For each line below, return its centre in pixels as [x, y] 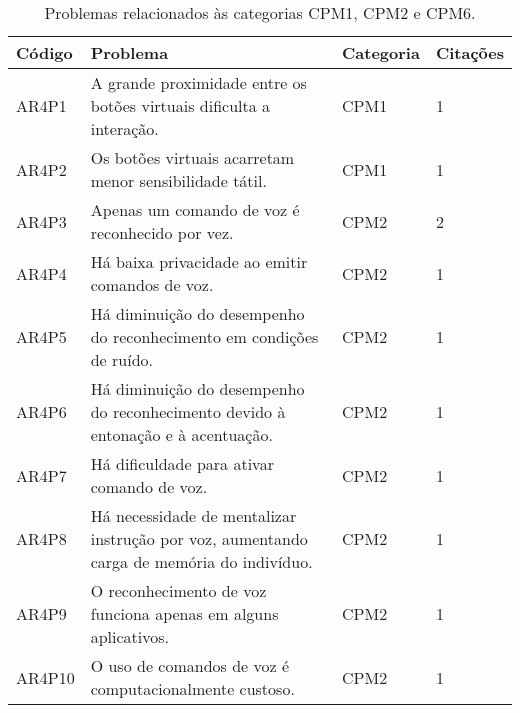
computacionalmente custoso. [192, 688]
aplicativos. [130, 636]
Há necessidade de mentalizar [193, 515]
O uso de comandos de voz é [190, 665]
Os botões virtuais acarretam [192, 157]
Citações [469, 52]
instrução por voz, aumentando [199, 538]
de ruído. [121, 359]
